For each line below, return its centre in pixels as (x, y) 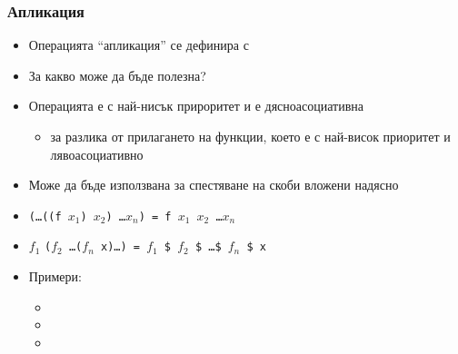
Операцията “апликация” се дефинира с (139, 45)
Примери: (55, 276)
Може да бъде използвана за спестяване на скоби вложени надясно (214, 185)
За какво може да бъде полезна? (117, 75)
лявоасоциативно (97, 154)
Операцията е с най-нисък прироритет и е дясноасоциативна (196, 106)
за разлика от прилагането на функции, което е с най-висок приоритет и (250, 136)
